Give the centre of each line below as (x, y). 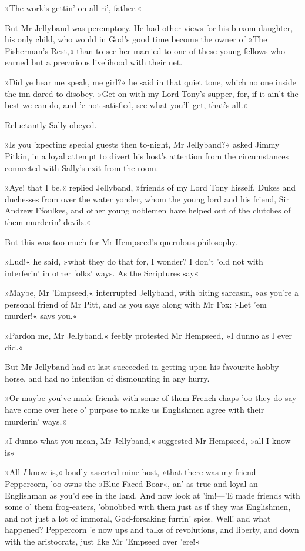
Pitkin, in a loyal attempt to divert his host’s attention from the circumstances (147, 156)
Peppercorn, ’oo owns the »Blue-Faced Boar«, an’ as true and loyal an (131, 483)
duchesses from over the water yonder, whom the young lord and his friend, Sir (147, 198)
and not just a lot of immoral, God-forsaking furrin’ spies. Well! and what (138, 518)
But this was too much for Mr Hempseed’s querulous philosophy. (121, 241)
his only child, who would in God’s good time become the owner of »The (136, 39)
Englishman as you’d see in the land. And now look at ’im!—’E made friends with (152, 495)
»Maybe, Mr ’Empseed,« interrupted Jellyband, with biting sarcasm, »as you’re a (152, 293)
